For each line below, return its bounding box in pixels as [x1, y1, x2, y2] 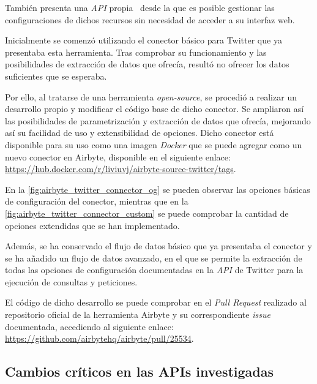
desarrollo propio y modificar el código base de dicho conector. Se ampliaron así [5, 102, 304, 115]
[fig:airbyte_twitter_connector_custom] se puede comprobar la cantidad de [5, 206, 289, 219]
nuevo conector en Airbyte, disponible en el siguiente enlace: [5, 150, 231, 163]
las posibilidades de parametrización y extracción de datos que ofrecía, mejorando [5, 114, 311, 127]
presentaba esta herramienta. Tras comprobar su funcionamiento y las [5, 45, 267, 58]
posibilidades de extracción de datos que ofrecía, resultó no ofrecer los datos [5, 58, 289, 70]
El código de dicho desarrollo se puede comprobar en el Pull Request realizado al [5, 296, 307, 309]
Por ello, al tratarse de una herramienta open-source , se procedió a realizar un [5, 90, 297, 103]
